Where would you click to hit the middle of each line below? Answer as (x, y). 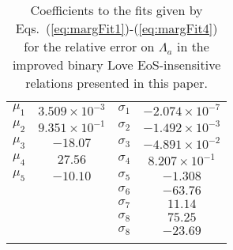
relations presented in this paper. (116, 83)
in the (193, 46)
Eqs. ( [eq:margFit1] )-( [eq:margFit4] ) (116, 28)
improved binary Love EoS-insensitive (116, 64)
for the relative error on (89, 46)
